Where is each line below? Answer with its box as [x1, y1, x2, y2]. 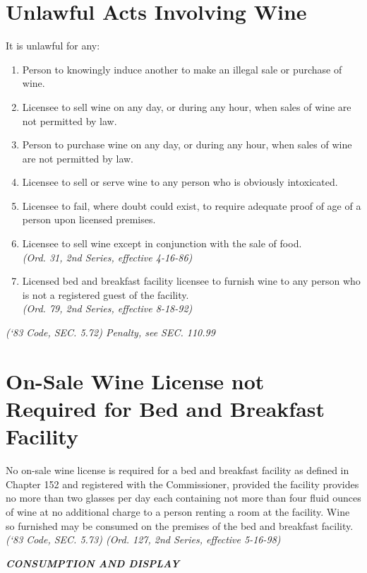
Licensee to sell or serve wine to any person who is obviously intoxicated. [22, 175, 338, 189]
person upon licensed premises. [22, 212, 156, 227]
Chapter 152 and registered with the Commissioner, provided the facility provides [6, 476, 359, 491]
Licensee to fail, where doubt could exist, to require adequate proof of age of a [22, 198, 361, 213]
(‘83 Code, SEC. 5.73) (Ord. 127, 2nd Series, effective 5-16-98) [6, 532, 281, 547]
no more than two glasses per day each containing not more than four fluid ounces [6, 490, 361, 505]
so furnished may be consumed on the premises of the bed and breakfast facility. [6, 518, 354, 533]
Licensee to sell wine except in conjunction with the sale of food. [22, 236, 302, 251]
